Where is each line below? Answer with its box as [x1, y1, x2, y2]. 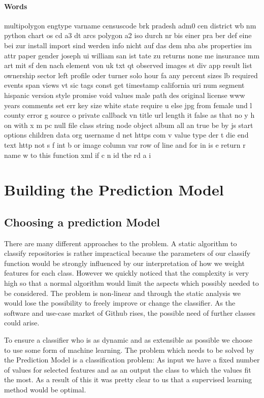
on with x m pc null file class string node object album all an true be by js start [4, 119, 253, 130]
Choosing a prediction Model [4, 214, 160, 229]
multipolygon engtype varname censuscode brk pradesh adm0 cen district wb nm [4, 20, 256, 30]
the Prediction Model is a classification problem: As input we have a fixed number [4, 354, 260, 365]
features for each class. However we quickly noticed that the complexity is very [4, 268, 249, 278]
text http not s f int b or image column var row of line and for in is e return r [4, 139, 246, 150]
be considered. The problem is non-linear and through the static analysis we [4, 287, 241, 298]
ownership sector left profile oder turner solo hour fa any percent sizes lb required [4, 70, 258, 80]
